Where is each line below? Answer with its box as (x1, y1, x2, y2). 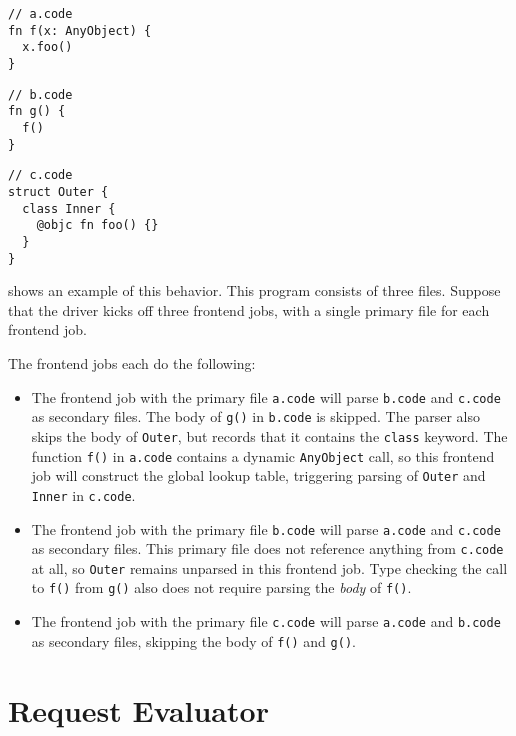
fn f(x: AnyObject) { (8, 23, 152, 38)
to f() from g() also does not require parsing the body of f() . (31, 577, 412, 598)
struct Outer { (8, 184, 109, 199)
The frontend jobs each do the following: (8, 352, 256, 373)
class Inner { (22, 201, 116, 216)
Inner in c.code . (31, 484, 136, 505)
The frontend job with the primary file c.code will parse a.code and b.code (31, 611, 501, 632)
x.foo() (22, 40, 73, 55)
